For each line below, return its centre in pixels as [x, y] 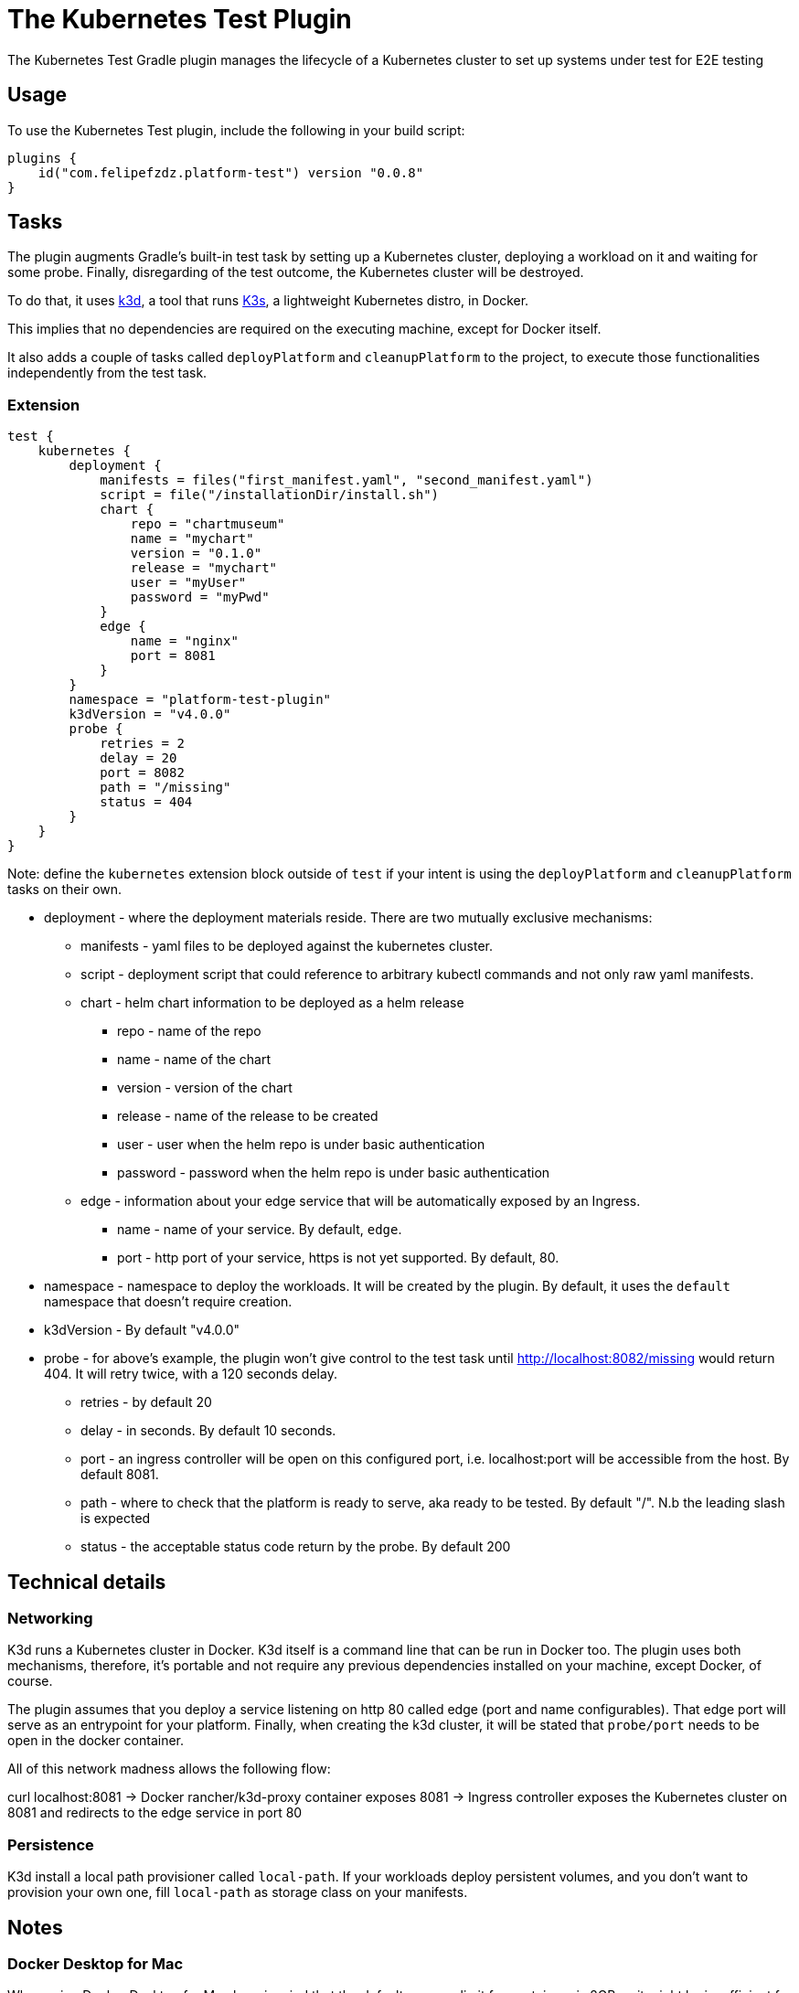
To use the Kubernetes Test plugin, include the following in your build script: [236, 130]
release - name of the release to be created [248, 1116]
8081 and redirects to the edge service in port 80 [155, 1813]
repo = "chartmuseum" [208, 524]
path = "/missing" [165, 788]
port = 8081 [173, 656]
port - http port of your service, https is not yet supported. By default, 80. [338, 1258]
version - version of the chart [205, 1088]
